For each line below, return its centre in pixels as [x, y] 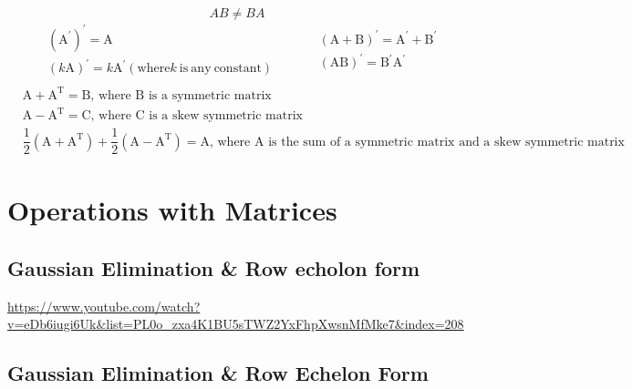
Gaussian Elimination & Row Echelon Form [218, 373]
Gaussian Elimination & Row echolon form [214, 268]
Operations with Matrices [172, 210]
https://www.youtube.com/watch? [104, 306]
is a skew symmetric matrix [226, 116]
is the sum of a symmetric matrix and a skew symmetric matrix [446, 142]
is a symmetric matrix [210, 95]
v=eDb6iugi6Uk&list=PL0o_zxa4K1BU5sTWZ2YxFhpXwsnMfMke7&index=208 [236, 324]
